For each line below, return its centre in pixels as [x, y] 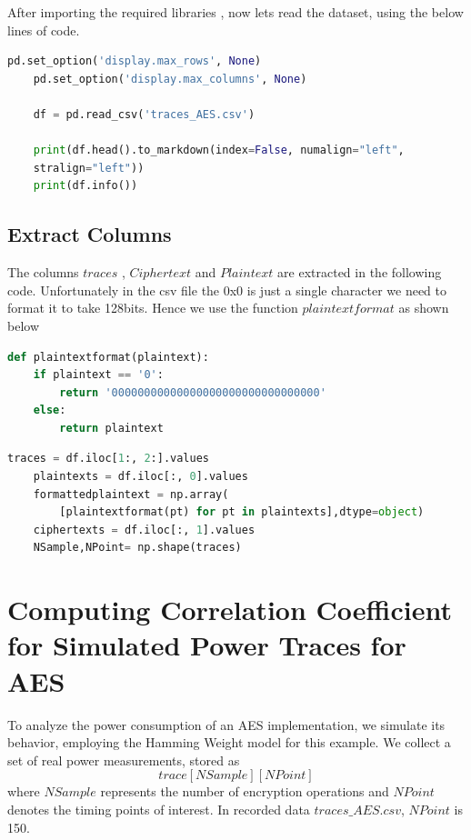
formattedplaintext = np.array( [131, 494]
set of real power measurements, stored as [124, 760]
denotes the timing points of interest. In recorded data [159, 809]
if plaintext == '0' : [98, 375]
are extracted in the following [360, 272]
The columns [43, 272]
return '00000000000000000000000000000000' [193, 392]
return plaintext [111, 428]
